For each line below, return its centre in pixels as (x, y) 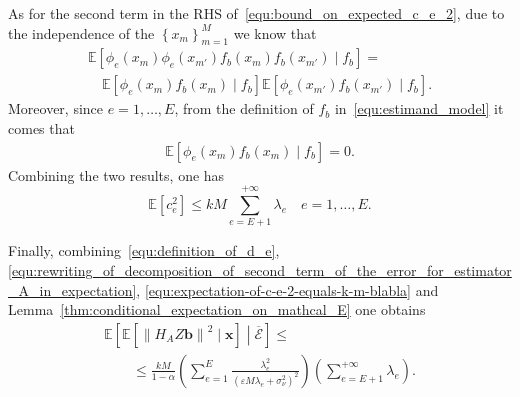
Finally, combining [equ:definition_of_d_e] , (144, 250)
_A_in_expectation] (72, 289)
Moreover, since (56, 108)
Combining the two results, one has (116, 174)
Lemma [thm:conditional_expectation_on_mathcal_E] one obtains (217, 309)
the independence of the (81, 32)
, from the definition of (244, 108)
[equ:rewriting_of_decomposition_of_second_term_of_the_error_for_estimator (260, 269)
